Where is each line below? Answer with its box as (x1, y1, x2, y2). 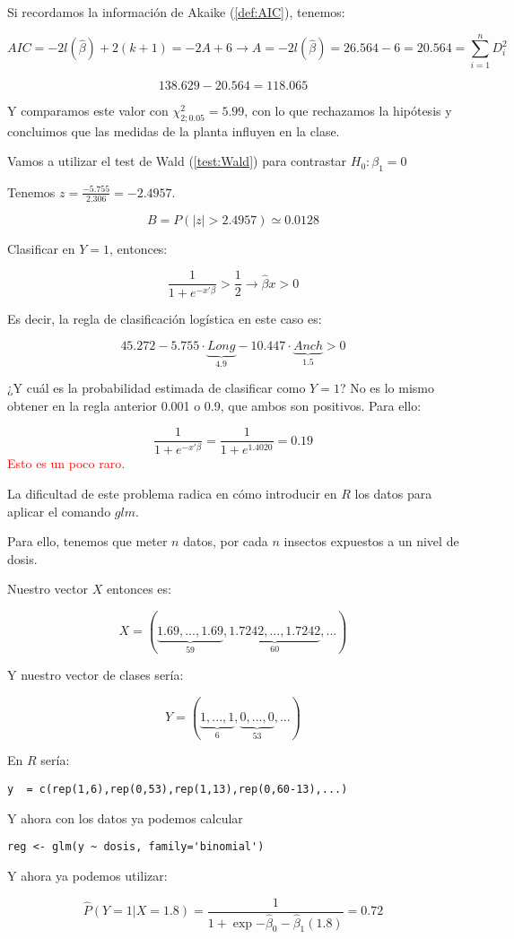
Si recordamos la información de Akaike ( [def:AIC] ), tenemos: (7, 3, 345, 21)
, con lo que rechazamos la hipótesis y (244, 100, 452, 119)
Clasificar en (7, 239, 75, 257)
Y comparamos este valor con (7, 100, 169, 119)
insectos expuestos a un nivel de (283, 532, 459, 551)
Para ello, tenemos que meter (7, 532, 168, 551)
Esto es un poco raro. (7, 454, 126, 473)
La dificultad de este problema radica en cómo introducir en (7, 484, 337, 503)
